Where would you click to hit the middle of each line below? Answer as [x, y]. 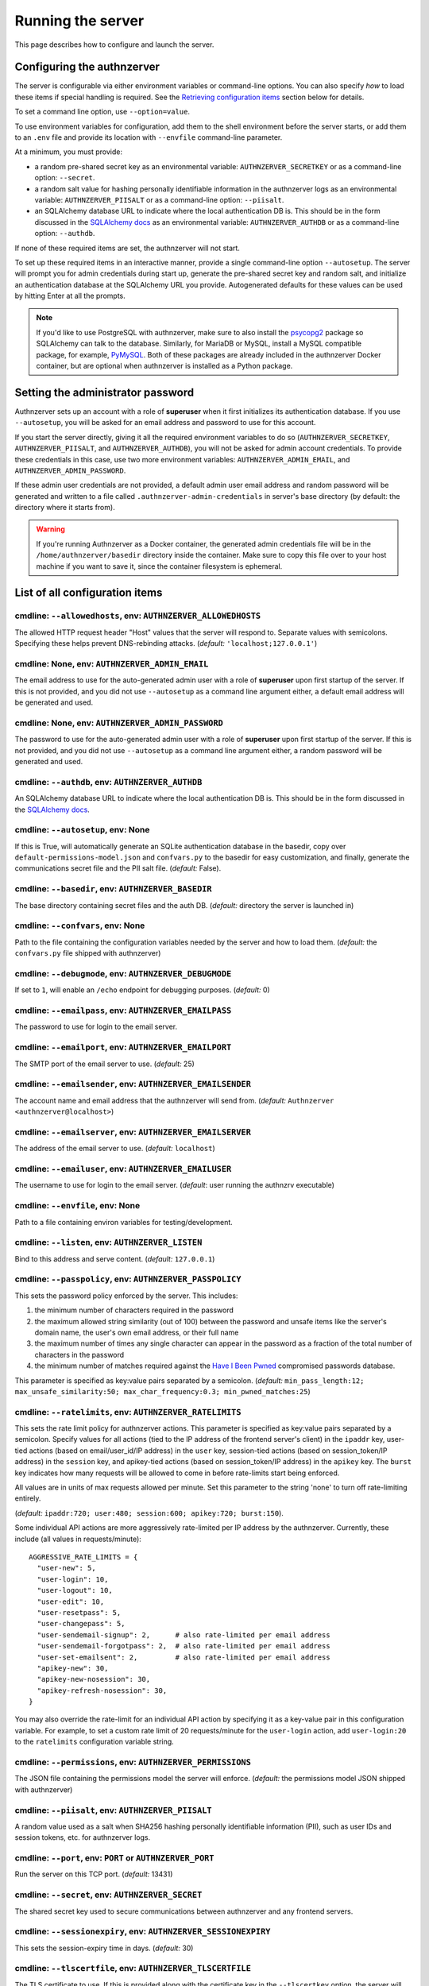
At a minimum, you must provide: [69, 152]
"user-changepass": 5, [81, 1624]
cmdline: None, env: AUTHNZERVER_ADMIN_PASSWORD [119, 723]
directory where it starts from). [65, 508]
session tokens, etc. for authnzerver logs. [83, 1837]
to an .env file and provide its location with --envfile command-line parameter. [149, 137]
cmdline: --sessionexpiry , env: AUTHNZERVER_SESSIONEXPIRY [143, 1932]
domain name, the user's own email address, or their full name [137, 1332]
